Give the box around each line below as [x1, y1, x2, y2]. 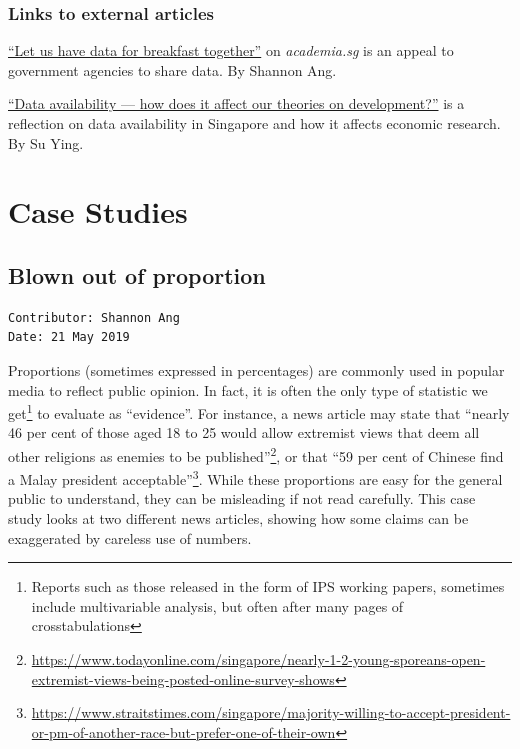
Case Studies [8, 191, 188, 232]
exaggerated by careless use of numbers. [8, 527, 252, 548]
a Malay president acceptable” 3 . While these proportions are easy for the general [8, 466, 503, 489]
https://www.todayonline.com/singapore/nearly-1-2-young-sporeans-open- [31, 649, 486, 670]
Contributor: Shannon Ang [8, 310, 180, 325]
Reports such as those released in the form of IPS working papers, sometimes [31, 576, 505, 597]
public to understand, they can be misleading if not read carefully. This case [8, 488, 476, 509]
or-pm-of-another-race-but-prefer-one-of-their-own [31, 721, 336, 742]
